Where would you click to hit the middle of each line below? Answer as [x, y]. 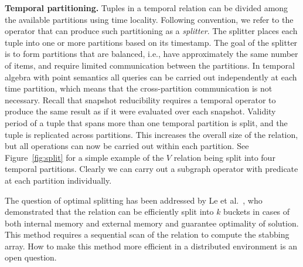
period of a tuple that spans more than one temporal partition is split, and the [146, 122]
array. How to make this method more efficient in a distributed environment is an [151, 246]
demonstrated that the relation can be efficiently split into [109, 212]
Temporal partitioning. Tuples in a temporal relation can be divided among [147, 8]
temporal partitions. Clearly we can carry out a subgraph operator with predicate [151, 169]
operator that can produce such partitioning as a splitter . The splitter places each [151, 31]
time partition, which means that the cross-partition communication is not [139, 88]
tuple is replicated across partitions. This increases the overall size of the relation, [151, 134]
